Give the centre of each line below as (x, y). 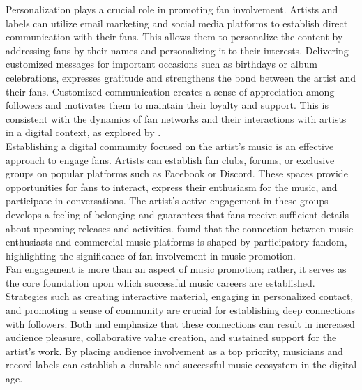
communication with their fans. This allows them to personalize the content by (174, 37)
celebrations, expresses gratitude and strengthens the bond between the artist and (181, 77)
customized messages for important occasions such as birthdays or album (161, 64)
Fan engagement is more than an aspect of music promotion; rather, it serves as (176, 269)
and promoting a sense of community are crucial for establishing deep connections (181, 310)
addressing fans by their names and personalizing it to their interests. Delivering (177, 50)
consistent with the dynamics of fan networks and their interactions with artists (176, 118)
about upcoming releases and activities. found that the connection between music (180, 228)
